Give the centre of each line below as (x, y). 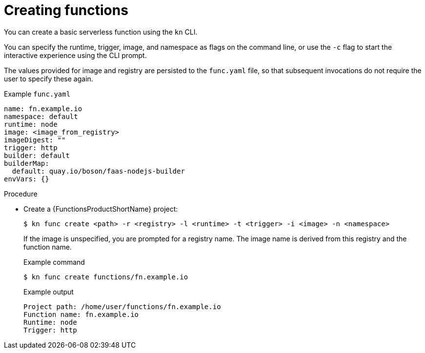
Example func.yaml (37, 94)
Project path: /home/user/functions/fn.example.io (122, 306)
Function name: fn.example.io (81, 314)
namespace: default (41, 116)
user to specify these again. (49, 78)
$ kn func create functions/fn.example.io (106, 277)
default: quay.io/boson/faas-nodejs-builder (98, 171)
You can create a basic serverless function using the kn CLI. (101, 32)
